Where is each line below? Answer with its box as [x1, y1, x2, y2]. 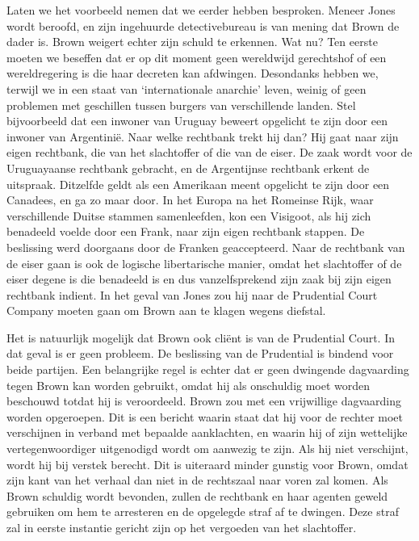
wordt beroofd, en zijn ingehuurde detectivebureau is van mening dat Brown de [6, 17, 400, 34]
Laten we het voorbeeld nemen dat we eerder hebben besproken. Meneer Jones [6, 2, 396, 18]
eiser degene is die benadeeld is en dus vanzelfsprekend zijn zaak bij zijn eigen [6, 270, 392, 287]
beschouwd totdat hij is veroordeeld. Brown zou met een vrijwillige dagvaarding [6, 392, 402, 409]
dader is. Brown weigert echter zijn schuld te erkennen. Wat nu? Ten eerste [6, 33, 378, 50]
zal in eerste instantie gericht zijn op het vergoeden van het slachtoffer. [6, 519, 357, 535]
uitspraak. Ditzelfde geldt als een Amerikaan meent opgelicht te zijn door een [6, 175, 390, 192]
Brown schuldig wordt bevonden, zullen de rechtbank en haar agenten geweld [6, 487, 388, 504]
